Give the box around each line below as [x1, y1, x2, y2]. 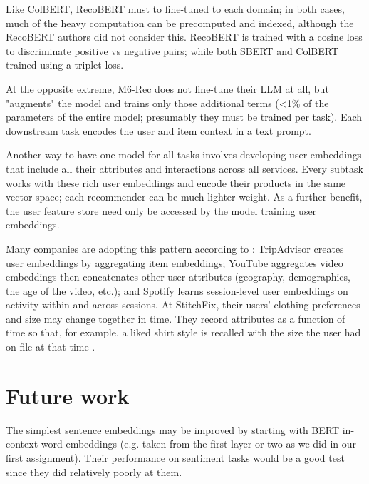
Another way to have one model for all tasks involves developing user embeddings [6, 147, 362, 162]
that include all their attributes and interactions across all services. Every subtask [6, 161, 363, 176]
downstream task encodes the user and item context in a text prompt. [6, 123, 311, 138]
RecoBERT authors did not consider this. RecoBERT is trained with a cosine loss [6, 29, 363, 44]
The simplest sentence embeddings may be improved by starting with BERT [6, 422, 340, 437]
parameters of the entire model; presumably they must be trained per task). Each [6, 109, 363, 124]
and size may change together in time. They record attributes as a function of [6, 311, 345, 326]
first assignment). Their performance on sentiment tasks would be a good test [6, 450, 345, 465]
